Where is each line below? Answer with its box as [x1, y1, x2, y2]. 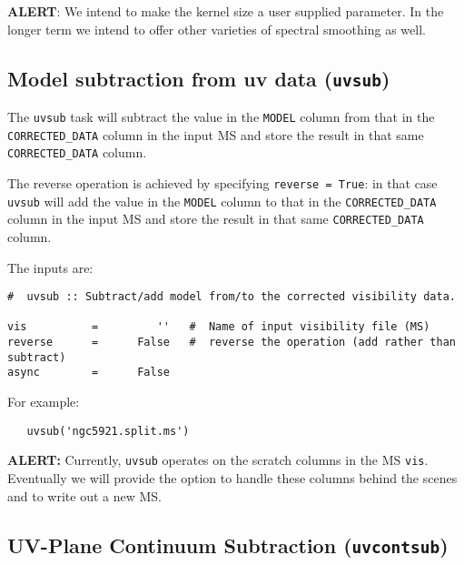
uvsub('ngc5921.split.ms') [26, 424, 190, 438]
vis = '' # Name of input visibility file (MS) [7, 320, 430, 334]
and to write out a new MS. [7, 486, 162, 505]
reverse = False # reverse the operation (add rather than [7, 336, 456, 349]
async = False [7, 366, 170, 379]
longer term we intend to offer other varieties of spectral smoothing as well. [7, 19, 426, 38]
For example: [7, 392, 80, 411]
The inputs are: [7, 257, 94, 277]
